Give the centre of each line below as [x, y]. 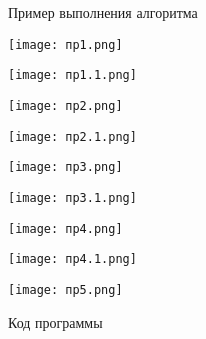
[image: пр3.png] [65, 167]
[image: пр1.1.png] [72, 75]
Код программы [55, 321]
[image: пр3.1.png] [72, 197]
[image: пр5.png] [65, 289]
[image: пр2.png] [65, 105]
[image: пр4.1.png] [72, 259]
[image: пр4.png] [65, 228]
